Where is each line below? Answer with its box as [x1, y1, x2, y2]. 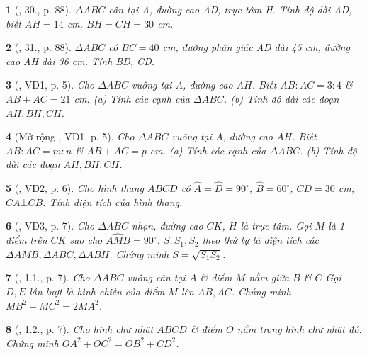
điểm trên [6, 232, 47, 247]
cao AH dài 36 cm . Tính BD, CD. [6, 53, 154, 68]
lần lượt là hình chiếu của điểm [29, 283, 165, 298]
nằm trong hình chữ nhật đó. [237, 322, 362, 337]
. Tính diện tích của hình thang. [43, 194, 183, 209]
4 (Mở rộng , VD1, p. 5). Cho [6, 129, 135, 144]
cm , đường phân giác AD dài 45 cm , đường [162, 40, 350, 55]
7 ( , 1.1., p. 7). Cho [6, 270, 90, 285]
